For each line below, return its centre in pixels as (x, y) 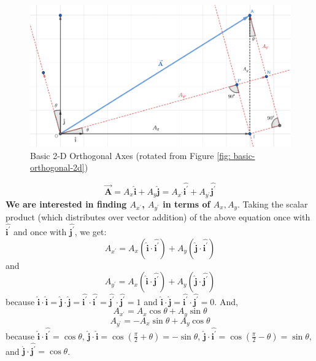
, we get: (91, 231)
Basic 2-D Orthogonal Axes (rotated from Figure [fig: (130, 155)
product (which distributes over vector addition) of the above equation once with (158, 216)
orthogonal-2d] (57, 167)
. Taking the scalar (272, 204)
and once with (40, 231)
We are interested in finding (66, 204)
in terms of (187, 204)
